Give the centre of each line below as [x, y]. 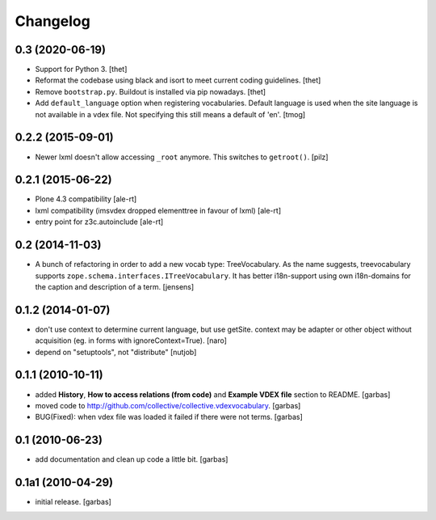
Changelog [52, 21]
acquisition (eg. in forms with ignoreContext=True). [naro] [131, 340]
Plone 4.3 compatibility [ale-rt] [86, 199]
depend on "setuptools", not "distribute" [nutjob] [116, 352]
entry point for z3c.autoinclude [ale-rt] [99, 222]
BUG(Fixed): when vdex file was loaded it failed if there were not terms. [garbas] [169, 417]
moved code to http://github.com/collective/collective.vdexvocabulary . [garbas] [168, 405]
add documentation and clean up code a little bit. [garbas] [132, 459]
